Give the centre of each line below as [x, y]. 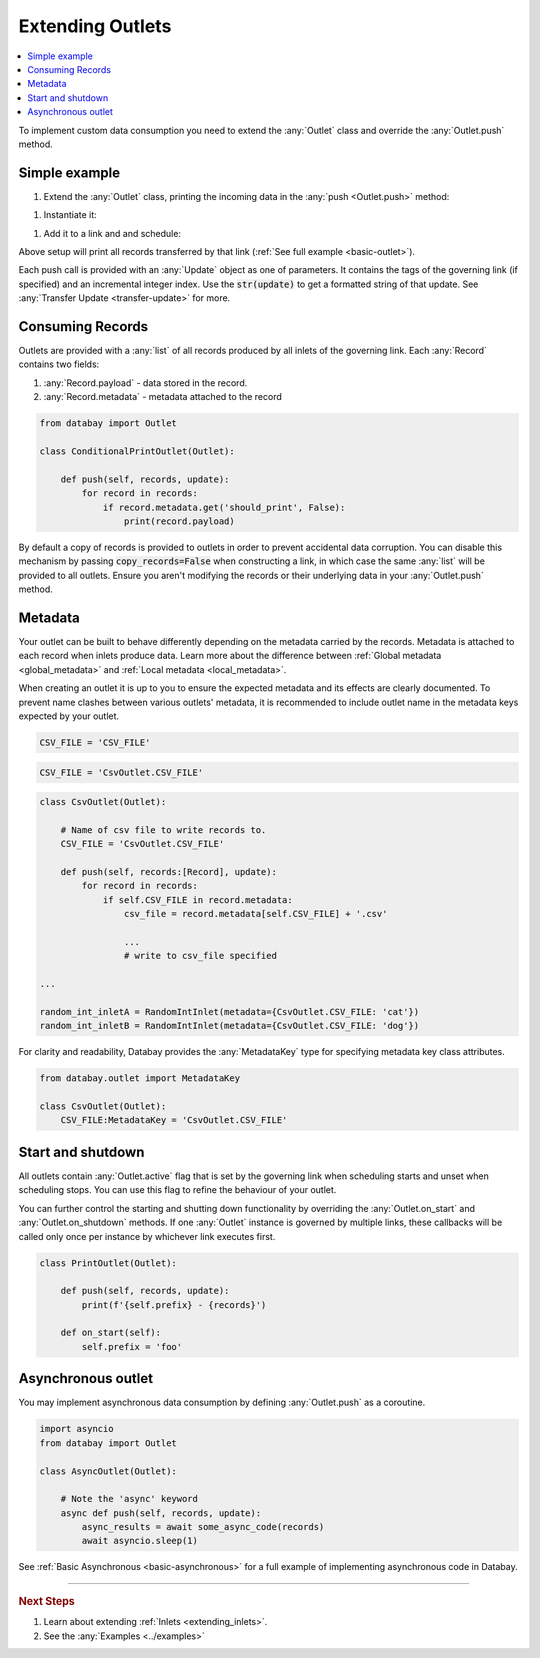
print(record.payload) [179, 521]
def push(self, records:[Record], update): [168, 872]
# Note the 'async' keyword [129, 1499]
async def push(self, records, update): [161, 1513]
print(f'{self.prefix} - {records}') [174, 1304]
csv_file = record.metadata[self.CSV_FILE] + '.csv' [255, 914]
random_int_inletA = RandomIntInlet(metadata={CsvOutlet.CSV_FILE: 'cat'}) [229, 1011]
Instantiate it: [70, 215]
